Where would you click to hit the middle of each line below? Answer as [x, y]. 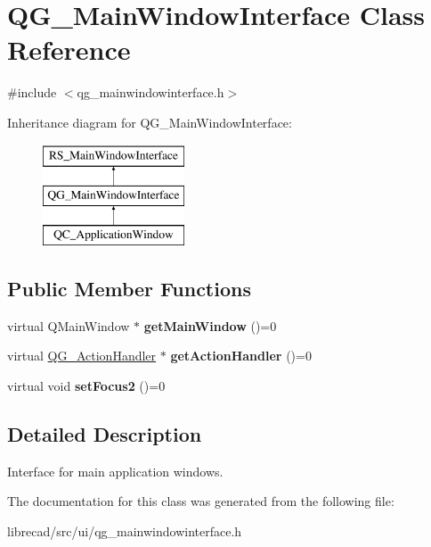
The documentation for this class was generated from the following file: [201, 501]
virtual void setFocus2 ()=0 [86, 385]
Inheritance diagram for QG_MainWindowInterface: [150, 122]
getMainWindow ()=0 [210, 325]
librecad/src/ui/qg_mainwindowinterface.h [125, 530]
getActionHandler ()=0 [241, 356]
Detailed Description [105, 433]
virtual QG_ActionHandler [82, 356]
